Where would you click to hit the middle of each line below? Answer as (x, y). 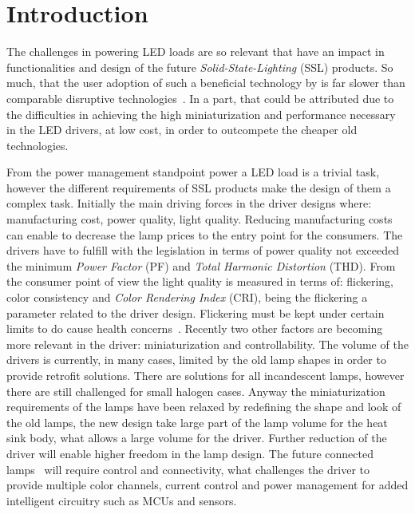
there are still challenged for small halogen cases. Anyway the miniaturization (196, 391)
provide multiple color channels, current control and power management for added (207, 485)
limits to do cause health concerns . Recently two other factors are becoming (195, 328)
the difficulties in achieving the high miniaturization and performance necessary (201, 114)
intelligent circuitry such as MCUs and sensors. (122, 500)
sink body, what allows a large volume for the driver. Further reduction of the (197, 438)
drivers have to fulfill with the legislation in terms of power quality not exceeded (203, 250)
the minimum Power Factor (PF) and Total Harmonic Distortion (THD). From (201, 265)
